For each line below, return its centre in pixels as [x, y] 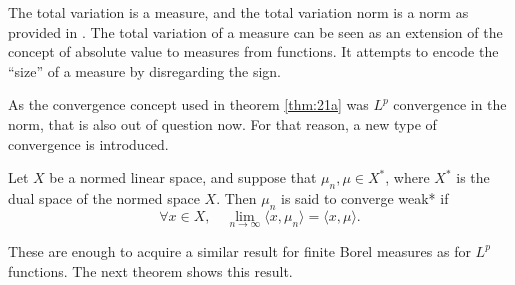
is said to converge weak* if [365, 197]
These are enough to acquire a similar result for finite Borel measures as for [239, 250]
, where [407, 177]
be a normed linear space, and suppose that [183, 177]
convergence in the [450, 104]
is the [473, 177]
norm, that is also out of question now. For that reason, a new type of [222, 123]
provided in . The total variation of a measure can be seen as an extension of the [255, 31]
